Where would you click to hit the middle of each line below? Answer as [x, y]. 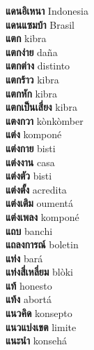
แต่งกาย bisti [31, 148]
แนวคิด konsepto [39, 313]
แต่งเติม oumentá [40, 203]
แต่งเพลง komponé [42, 216]
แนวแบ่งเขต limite [41, 327]
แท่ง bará [24, 258]
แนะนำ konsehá [37, 341]
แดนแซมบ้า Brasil [40, 24]
